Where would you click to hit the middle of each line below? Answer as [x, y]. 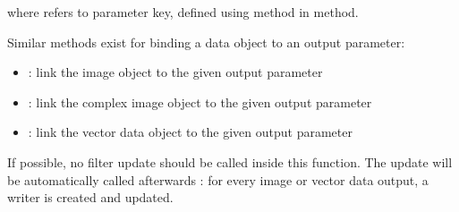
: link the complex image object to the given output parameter [200, 102]
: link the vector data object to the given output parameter [190, 132]
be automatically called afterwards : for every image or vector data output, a [218, 179]
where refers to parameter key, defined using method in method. [183, 12]
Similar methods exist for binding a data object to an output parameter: [206, 42]
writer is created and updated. [90, 197]
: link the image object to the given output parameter [175, 72]
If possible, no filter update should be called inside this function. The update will [230, 161]
